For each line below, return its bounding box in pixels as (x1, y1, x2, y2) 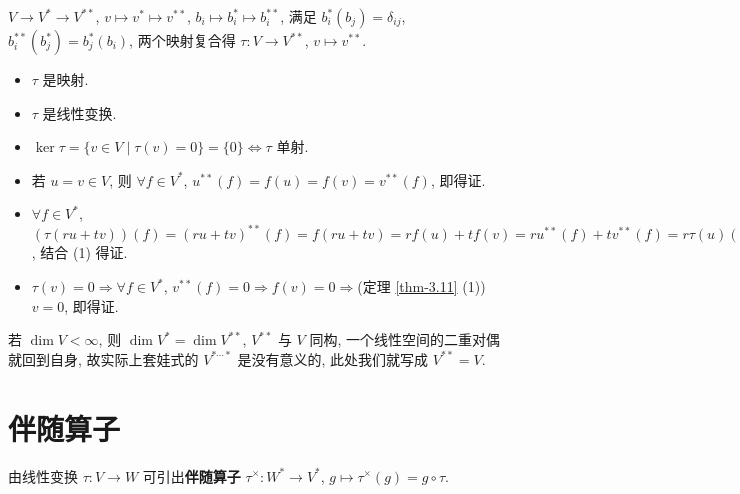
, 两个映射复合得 (129, 30, 236, 50)
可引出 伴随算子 (142, 465, 241, 486)
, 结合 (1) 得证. (31, 242, 128, 263)
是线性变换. (42, 102, 117, 123)
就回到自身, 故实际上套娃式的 (8, 348, 199, 369)
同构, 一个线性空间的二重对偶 (309, 329, 500, 350)
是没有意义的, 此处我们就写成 (237, 348, 429, 369)
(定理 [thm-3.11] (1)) (357, 276, 486, 297)
